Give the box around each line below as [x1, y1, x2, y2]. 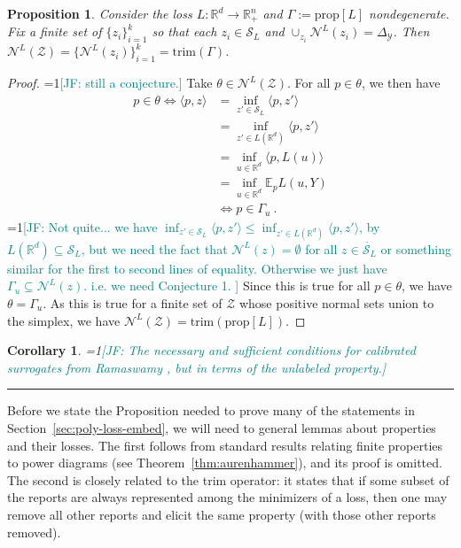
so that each [152, 22, 217, 41]
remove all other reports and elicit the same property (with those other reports [7, 505, 436, 523]
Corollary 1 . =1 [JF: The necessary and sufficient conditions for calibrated [7, 341, 416, 359]
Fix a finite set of [7, 22, 102, 41]
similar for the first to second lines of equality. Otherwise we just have [7, 259, 387, 277]
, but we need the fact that [81, 239, 228, 258]
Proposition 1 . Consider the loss [7, 4, 192, 22]
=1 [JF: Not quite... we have [7, 217, 158, 235]
